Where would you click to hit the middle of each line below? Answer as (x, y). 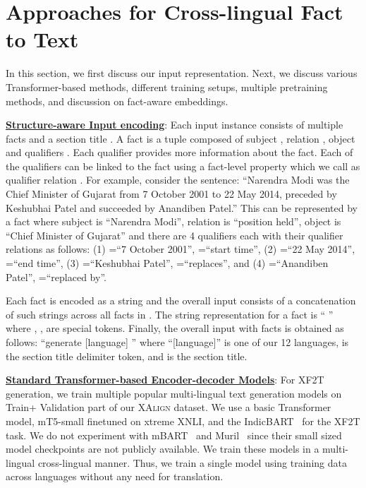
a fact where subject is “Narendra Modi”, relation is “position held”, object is (173, 221)
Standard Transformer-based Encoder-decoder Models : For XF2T (165, 380)
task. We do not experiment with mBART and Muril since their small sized (174, 435)
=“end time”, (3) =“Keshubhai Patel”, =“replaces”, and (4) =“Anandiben (167, 263)
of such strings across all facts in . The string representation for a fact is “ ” (170, 314)
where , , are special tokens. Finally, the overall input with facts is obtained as (175, 328)
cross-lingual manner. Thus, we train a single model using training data (192, 462)
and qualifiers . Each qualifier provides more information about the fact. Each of (179, 152)
